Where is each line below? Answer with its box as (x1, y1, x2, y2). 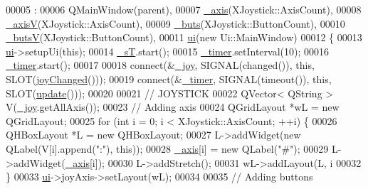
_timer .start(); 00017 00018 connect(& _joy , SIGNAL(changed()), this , (6, 58, 315, 72)
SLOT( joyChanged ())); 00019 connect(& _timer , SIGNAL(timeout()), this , (6, 71, 332, 86)
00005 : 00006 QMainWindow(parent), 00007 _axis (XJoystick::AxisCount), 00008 (6, 2, 362, 16)
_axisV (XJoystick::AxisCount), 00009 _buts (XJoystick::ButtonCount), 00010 (6, 16, 345, 31)
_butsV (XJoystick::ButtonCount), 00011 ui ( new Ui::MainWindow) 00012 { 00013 (6, 30, 362, 45)
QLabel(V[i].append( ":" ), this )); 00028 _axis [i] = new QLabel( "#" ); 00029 (6, 141, 329, 156)
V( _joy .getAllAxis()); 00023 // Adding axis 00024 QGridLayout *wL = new (6, 99, 340, 114)
